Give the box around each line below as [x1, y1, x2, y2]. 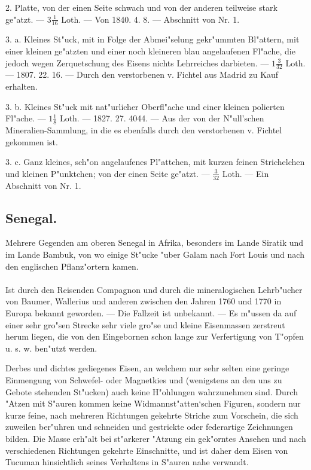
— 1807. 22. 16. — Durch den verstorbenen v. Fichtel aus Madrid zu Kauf [5, 68, 279, 81]
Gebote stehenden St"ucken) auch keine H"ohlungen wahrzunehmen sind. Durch [5, 385, 298, 398]
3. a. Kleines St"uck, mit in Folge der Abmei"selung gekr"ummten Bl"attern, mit [5, 33, 300, 45]
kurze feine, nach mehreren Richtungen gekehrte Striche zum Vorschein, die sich [5, 408, 298, 421]
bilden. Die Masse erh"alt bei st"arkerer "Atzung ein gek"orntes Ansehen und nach [5, 432, 306, 444]
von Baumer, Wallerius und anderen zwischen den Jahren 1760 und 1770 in [5, 295, 282, 307]
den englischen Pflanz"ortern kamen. [5, 260, 139, 272]
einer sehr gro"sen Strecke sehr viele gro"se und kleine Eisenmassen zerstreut [5, 318, 285, 331]
